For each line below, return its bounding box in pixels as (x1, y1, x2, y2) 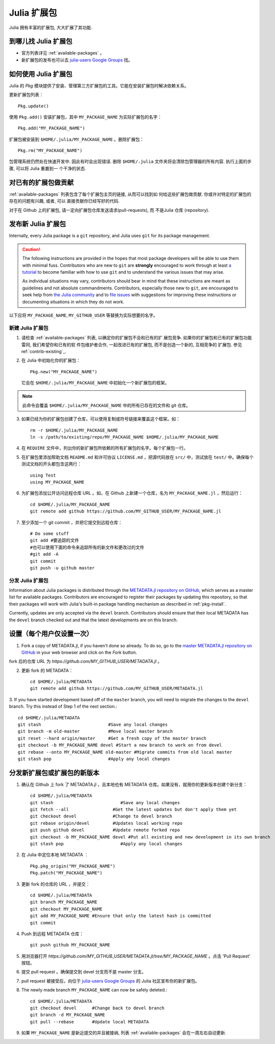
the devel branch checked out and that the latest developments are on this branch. (9, 617, 178, 623)
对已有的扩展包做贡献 (9, 178, 74, 186)
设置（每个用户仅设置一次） (9, 630, 93, 638)
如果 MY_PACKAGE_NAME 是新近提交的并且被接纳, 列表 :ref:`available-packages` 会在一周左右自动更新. (21, 1030, 226, 1036)
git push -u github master (30, 565, 95, 571)
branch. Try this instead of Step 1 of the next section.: (9, 704, 118, 710)
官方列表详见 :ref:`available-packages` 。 (21, 50, 105, 56)
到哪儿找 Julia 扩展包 (9, 37, 73, 46)
